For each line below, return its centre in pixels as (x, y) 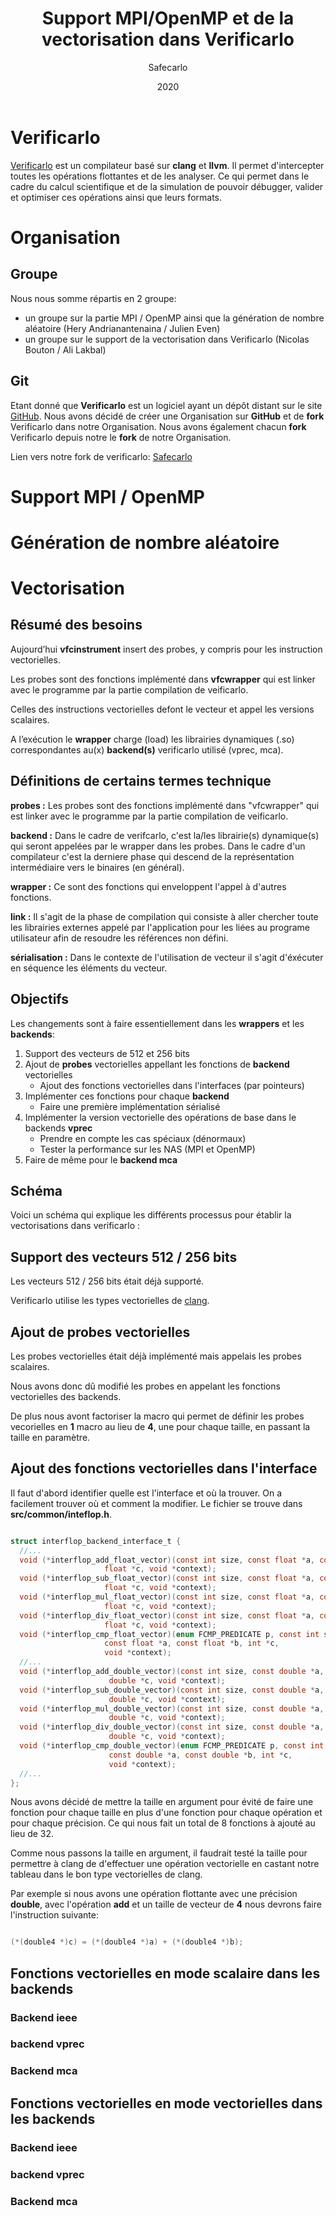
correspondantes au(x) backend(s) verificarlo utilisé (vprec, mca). (147, 749)
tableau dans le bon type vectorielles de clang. (106, 1874)
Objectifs (40, 999)
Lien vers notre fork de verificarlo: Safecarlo (101, 456)
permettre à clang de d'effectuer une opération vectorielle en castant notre (165, 1864)
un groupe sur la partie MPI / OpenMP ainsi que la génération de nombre (174, 318)
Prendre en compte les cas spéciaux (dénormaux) (143, 1138)
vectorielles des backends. (66, 1396)
